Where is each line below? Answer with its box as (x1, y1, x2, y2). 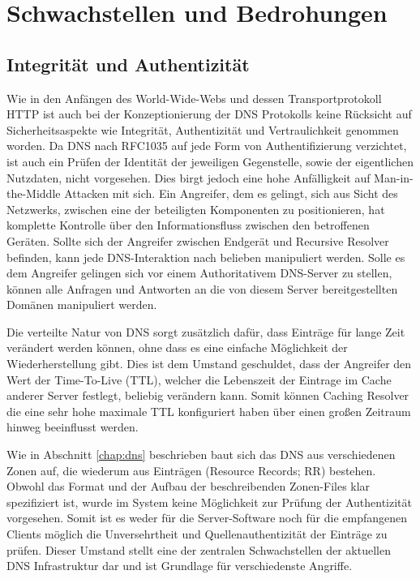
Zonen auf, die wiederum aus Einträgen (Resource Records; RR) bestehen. (6, 461, 376, 478)
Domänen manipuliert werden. (6, 296, 157, 313)
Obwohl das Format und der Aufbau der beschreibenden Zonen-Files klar (6, 478, 371, 495)
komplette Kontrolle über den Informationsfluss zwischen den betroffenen (6, 217, 370, 234)
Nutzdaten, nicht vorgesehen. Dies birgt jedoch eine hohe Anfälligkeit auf (6, 169, 371, 186)
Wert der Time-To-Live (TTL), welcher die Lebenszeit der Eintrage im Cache (6, 371, 392, 388)
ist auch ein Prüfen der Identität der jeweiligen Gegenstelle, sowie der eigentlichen (6, 152, 414, 169)
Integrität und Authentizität (6, 51, 250, 76)
